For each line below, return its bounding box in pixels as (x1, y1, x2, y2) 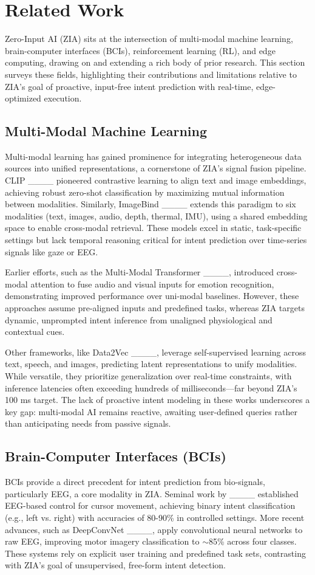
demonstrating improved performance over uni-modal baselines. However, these (5, 289, 299, 302)
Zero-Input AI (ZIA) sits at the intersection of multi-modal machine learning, (5, 32, 293, 45)
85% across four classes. (208, 535, 297, 548)
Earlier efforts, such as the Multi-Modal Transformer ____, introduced (5, 266, 274, 278)
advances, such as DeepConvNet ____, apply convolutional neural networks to (5, 523, 303, 535)
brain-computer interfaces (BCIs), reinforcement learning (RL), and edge (5, 44, 276, 57)
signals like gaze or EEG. (5, 245, 98, 258)
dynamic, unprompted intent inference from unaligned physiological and (5, 313, 273, 326)
